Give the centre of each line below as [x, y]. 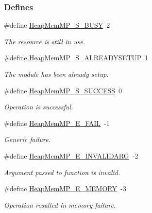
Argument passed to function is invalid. [62, 172]
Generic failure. [27, 139]
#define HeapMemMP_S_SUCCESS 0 [63, 90]
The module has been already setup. [56, 74]
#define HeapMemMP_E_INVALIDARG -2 [71, 155]
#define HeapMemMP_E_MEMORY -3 [65, 188]
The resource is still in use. [45, 41]
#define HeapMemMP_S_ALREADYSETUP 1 [76, 58]
